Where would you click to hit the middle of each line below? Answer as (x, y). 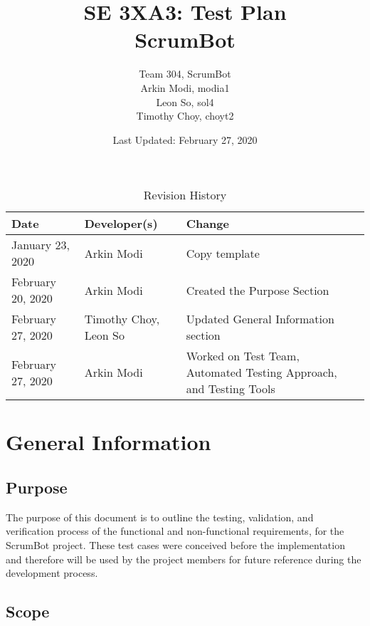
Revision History (185, 195)
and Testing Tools (231, 389)
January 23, (41, 245)
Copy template (223, 253)
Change (207, 224)
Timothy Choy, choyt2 (185, 116)
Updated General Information (260, 319)
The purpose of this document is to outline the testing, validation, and (160, 517)
